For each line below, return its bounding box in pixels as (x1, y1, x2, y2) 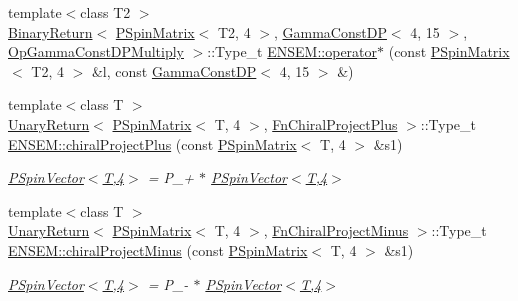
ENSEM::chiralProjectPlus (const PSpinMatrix (8, 133, 297, 154)
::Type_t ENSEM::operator (207, 41, 378, 62)
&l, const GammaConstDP (91, 60, 257, 81)
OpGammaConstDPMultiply (8, 41, 184, 62)
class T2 (80, 2, 131, 22)
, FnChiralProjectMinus (263, 220, 409, 241)
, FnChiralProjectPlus (263, 113, 398, 134)
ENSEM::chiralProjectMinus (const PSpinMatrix (8, 239, 308, 260)
